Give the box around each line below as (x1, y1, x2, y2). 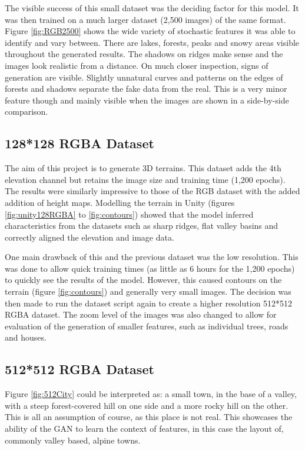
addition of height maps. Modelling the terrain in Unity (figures (5, 196, 235, 208)
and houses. (5, 331, 47, 344)
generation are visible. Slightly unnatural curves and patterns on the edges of (5, 71, 283, 83)
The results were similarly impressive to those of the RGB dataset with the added (5, 185, 300, 197)
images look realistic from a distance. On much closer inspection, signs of (5, 59, 268, 71)
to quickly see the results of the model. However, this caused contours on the (5, 274, 282, 286)
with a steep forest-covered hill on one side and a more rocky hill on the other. (5, 399, 289, 411)
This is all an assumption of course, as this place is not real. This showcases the (5, 411, 293, 423)
